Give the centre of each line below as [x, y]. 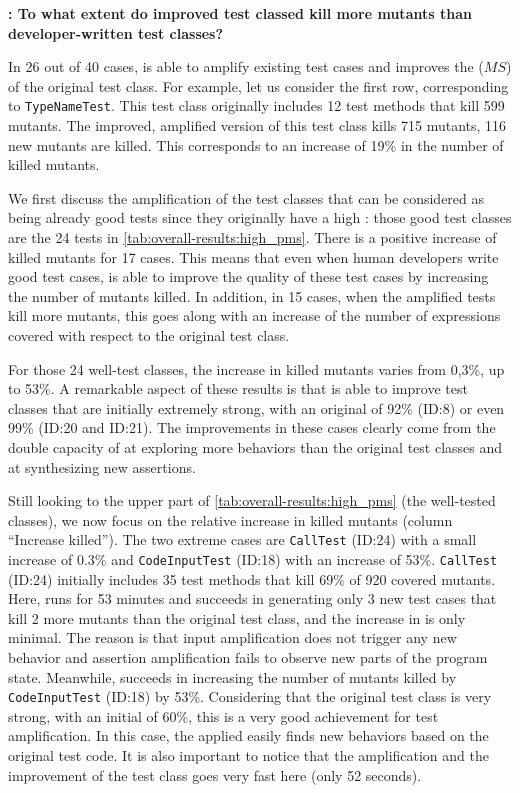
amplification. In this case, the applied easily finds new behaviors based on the [248, 735]
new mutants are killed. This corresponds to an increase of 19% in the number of [256, 144]
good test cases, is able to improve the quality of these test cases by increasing [248, 276]
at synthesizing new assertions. [102, 466]
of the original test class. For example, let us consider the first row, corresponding [258, 85]
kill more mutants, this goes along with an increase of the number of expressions [254, 315]
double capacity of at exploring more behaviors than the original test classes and [255, 446]
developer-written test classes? [116, 32]
